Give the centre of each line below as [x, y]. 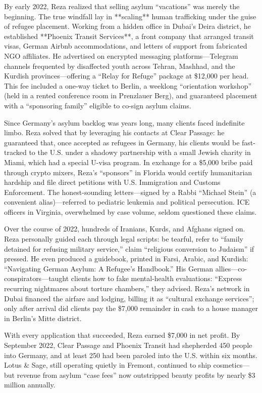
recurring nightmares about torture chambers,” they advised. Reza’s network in [127, 288]
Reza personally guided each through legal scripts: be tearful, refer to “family [124, 239]
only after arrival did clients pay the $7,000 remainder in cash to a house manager [131, 308]
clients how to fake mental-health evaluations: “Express [156, 278]
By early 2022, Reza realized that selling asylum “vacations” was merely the [122, 6]
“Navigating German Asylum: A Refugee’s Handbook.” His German [109, 268]
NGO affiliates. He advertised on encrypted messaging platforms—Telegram [121, 55]
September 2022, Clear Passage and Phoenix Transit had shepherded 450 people [128, 345]
